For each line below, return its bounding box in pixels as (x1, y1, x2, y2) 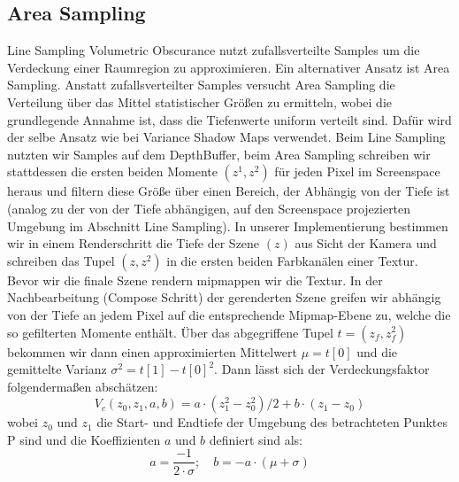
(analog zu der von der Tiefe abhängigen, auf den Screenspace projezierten (7, 198, 411, 217)
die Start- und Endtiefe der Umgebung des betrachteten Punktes (96, 413, 448, 431)
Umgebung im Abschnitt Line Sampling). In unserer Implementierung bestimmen (7, 216, 448, 235)
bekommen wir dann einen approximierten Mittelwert (7, 342, 298, 361)
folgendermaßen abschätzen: (7, 377, 158, 395)
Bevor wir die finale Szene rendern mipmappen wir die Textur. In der (7, 270, 383, 289)
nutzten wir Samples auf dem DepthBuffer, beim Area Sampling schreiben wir (7, 144, 431, 163)
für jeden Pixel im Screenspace (274, 162, 440, 181)
